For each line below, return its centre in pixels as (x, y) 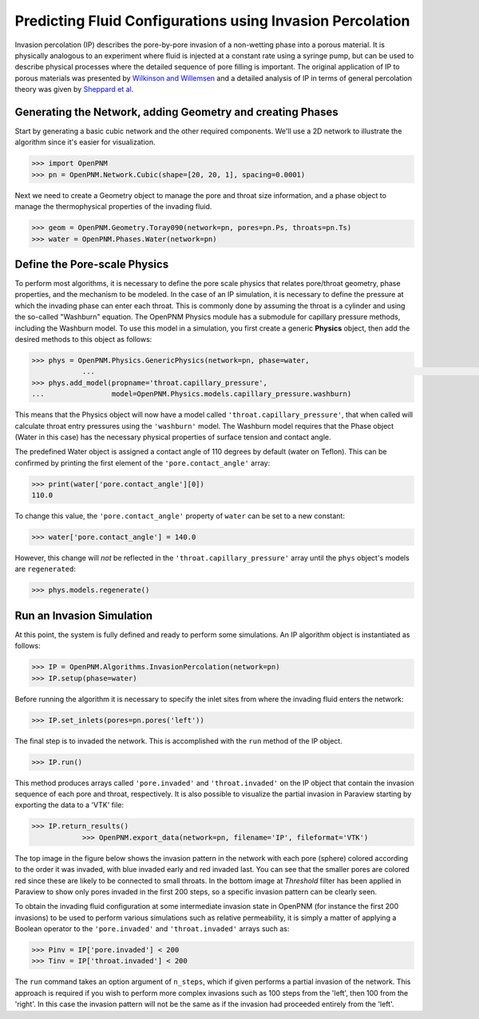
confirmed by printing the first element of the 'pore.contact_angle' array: (143, 462)
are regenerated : (45, 569)
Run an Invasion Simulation (84, 615)
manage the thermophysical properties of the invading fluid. (113, 207)
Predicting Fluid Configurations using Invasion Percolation (212, 21)
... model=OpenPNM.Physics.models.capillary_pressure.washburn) (192, 394)
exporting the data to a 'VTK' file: (69, 805)
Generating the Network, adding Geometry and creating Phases (176, 112)
